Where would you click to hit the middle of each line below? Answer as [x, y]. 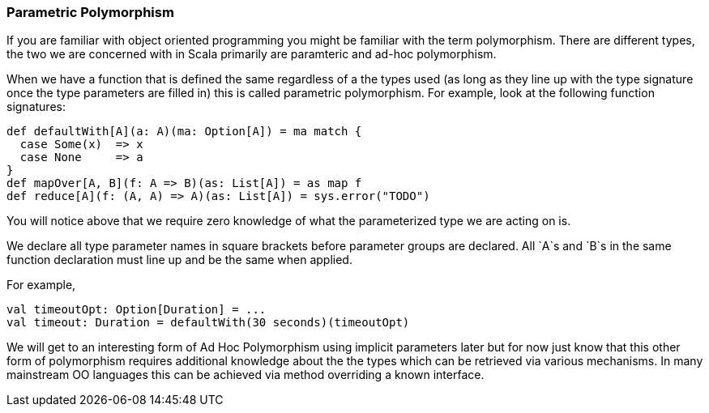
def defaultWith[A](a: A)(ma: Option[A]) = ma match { [184, 132]
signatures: [36, 107]
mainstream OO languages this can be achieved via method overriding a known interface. [246, 375]
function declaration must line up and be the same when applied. [179, 260]
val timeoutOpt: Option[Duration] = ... [137, 310]
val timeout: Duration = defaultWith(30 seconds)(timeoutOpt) [208, 323]
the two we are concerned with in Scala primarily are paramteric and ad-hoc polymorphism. [252, 54]
